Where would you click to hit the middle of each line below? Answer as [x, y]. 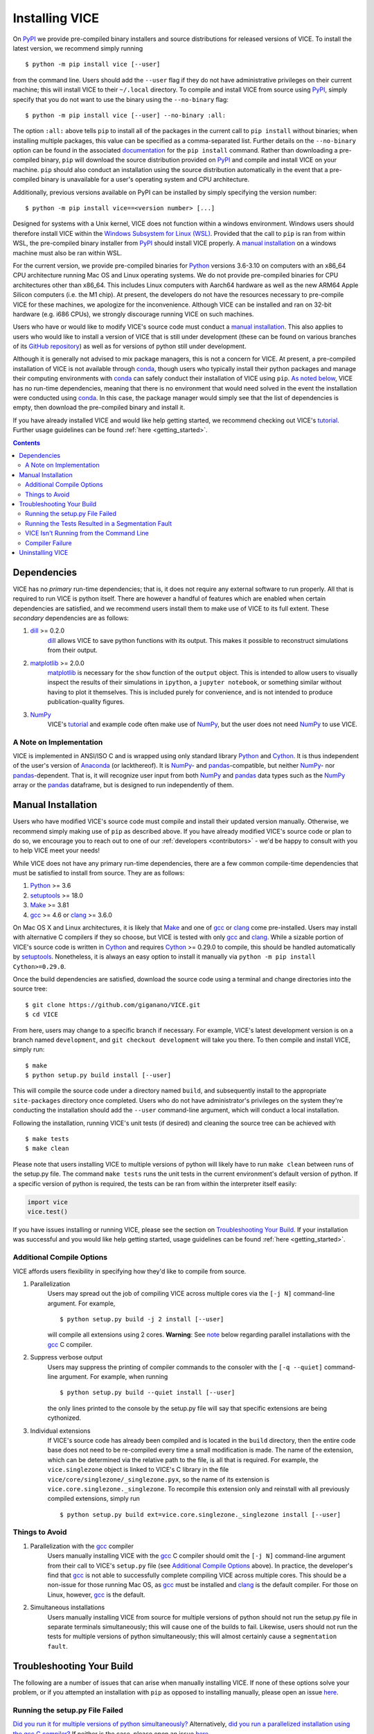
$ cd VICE [42, 1015]
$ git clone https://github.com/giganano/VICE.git [113, 1005]
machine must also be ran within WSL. [68, 252]
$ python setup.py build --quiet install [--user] [148, 1393]
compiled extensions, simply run [93, 1499]
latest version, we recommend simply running [78, 48]
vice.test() [48, 1211]
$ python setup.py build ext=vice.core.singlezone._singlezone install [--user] [201, 1514]
